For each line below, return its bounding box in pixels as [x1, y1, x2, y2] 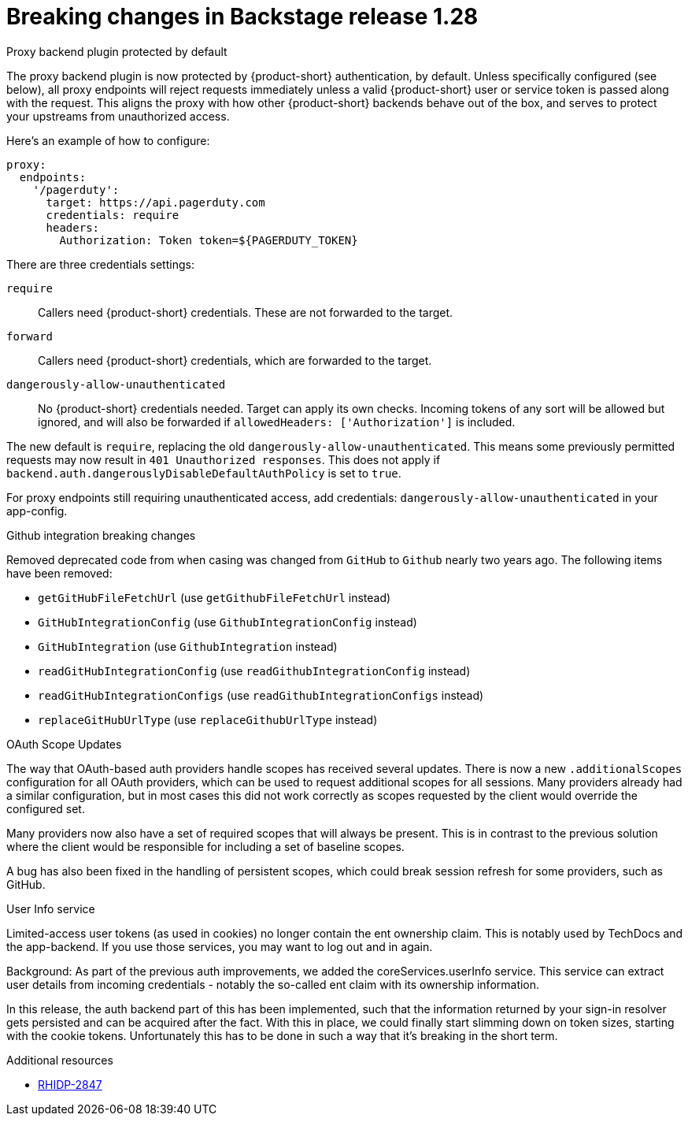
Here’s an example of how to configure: [6, 133, 210, 147]
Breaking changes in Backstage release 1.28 [6, 3, 479, 30]
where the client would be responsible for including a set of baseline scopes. [6, 839, 405, 853]
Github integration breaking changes [6, 528, 196, 542]
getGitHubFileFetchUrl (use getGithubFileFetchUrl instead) [38, 590, 391, 604]
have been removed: [6, 566, 113, 580]
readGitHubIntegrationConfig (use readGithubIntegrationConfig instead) [38, 663, 471, 678]
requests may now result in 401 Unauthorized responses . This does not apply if [6, 452, 441, 466]
